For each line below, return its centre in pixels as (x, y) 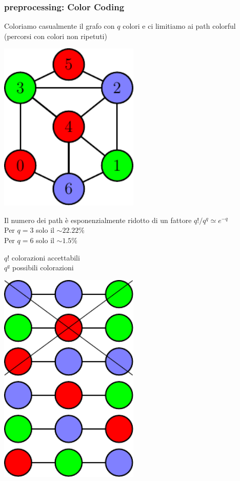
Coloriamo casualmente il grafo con (59, 26)
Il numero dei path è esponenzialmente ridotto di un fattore (98, 220)
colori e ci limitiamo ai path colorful (179, 26)
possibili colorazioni (43, 267)
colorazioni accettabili (46, 257)
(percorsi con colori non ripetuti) (56, 36)
